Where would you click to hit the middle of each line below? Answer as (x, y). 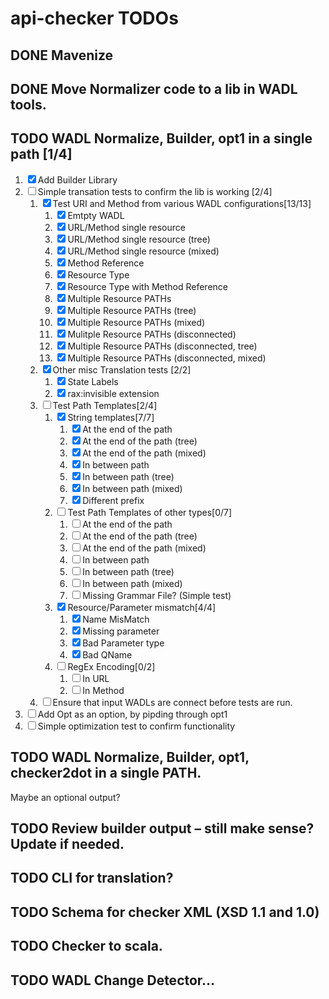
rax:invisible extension (113, 393)
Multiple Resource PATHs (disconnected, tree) (162, 346)
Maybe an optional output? (65, 797)
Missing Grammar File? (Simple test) (157, 595)
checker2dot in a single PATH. (106, 773)
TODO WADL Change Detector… (113, 980)
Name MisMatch (116, 619)
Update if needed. (67, 843)
